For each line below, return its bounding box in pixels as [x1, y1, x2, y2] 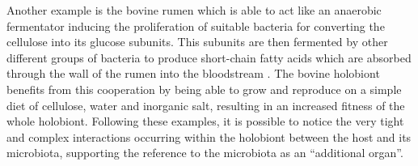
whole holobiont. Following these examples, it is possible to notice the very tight [6, 113, 404, 130]
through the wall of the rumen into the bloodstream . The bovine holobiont [6, 65, 380, 82]
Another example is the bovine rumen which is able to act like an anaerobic [6, 2, 382, 18]
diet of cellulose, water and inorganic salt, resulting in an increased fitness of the [6, 96, 405, 113]
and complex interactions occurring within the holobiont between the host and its [6, 128, 412, 145]
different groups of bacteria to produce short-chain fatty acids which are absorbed [6, 49, 412, 66]
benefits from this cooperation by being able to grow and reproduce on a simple [6, 80, 402, 97]
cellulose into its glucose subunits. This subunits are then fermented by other [6, 33, 388, 50]
